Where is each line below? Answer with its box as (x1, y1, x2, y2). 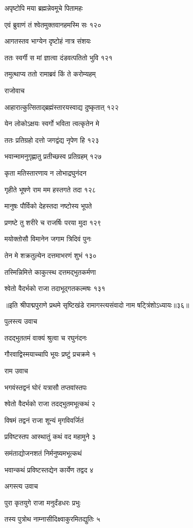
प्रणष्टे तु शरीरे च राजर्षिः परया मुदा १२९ (4, 217, 101, 227)
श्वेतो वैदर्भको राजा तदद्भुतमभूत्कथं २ (4, 398, 96, 409)
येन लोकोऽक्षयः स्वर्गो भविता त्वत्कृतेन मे (4, 118, 99, 129)
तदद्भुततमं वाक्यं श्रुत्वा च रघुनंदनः (4, 332, 87, 343)
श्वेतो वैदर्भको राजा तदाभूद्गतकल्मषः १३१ (4, 283, 106, 293)
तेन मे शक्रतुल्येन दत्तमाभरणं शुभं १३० (4, 250, 97, 260)
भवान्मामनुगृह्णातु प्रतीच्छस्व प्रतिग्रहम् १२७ (4, 151, 102, 161)
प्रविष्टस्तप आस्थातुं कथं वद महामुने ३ (4, 431, 96, 442)
